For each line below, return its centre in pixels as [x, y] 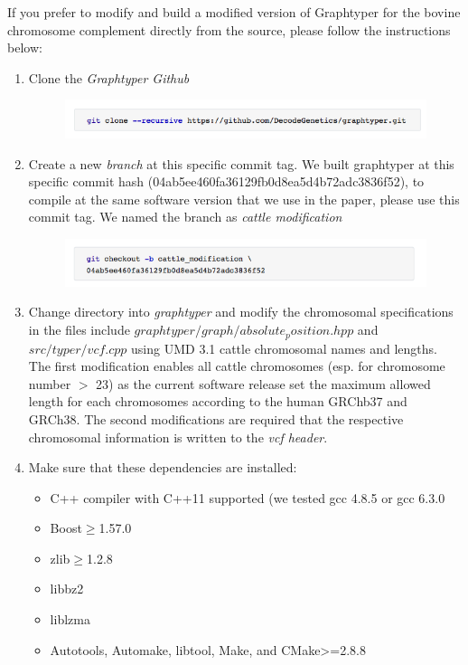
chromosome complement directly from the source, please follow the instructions [229, 29]
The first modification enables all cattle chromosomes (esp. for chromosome [237, 366]
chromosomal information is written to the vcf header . [178, 437]
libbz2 [67, 589]
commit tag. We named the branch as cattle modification [185, 217]
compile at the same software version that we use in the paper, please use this [244, 199]
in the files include [79, 330]
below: [25, 47]
